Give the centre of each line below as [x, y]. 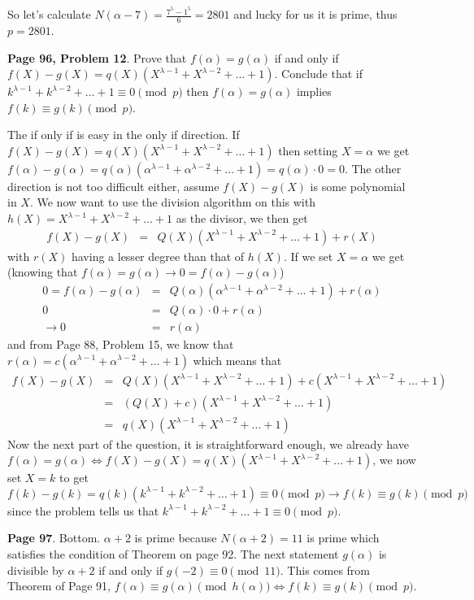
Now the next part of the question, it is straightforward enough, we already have [208, 443]
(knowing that [43, 272]
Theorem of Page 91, [59, 586]
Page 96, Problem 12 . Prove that [97, 57]
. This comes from [325, 570]
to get [74, 478]
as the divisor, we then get [242, 218]
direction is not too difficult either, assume [113, 186]
